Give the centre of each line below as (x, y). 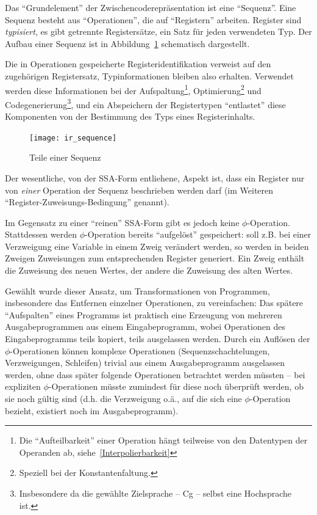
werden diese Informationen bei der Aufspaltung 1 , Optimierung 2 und (133, 89)
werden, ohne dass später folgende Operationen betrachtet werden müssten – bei (155, 374)
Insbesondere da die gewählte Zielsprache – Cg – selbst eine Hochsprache (155, 493)
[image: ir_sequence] (73, 138)
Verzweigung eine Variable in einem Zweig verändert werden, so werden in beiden (157, 246)
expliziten (23, 386)
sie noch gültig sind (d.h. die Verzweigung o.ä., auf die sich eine (123, 398)
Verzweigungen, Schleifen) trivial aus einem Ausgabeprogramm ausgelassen (145, 363)
